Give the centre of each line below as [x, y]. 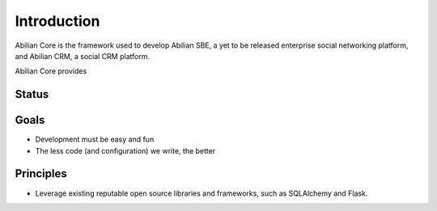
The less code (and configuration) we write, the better [125, 150]
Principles [41, 174]
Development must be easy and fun [95, 139]
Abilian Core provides [51, 71]
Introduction [57, 21]
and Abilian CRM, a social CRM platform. [82, 56]
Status [32, 94]
